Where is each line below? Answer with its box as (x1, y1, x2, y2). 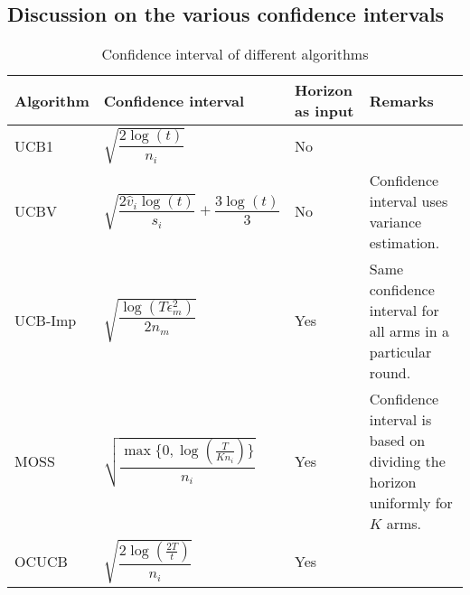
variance (369, 210, 422, 232)
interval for (369, 299, 439, 321)
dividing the (369, 450, 446, 471)
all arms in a (369, 320, 449, 341)
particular (369, 340, 432, 362)
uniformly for (369, 491, 453, 513)
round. (369, 361, 411, 383)
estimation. (369, 231, 440, 253)
